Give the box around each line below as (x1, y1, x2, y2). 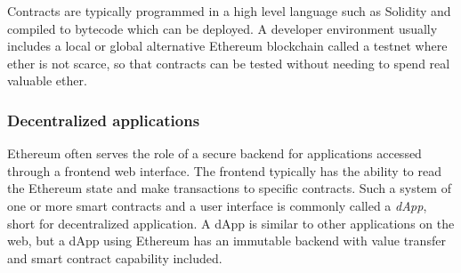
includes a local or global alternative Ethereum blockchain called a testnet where (7, 36, 448, 55)
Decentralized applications (7, 108, 200, 131)
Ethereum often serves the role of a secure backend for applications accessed (7, 144, 422, 163)
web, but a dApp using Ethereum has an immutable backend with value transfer (7, 231, 446, 250)
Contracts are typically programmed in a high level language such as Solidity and (7, 2, 451, 20)
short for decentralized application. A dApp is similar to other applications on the (7, 213, 455, 232)
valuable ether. (7, 71, 87, 90)
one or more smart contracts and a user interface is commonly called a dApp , (7, 196, 427, 214)
